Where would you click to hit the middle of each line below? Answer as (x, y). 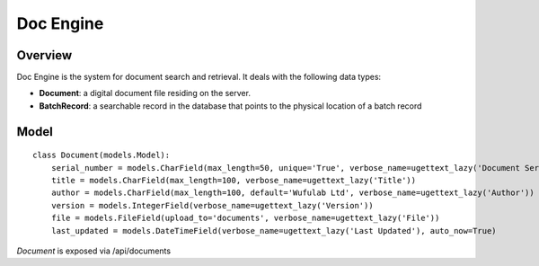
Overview (44, 55)
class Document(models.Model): (102, 155)
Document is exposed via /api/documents (93, 251)
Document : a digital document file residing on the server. (145, 93)
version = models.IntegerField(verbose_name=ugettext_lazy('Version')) (212, 205)
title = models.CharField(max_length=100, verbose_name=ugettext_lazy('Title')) (234, 181)
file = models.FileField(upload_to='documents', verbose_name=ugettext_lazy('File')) (245, 218)
